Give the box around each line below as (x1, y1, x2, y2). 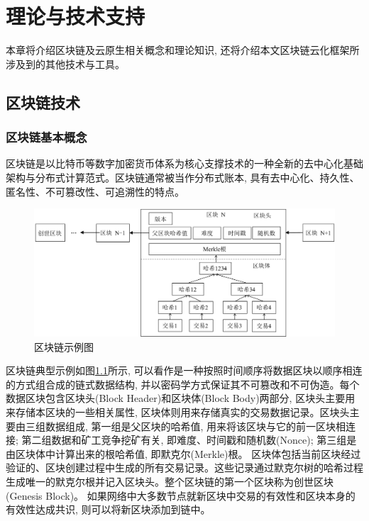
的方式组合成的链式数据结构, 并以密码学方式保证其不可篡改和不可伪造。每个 (6, 376, 360, 391)
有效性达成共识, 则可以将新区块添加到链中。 (6, 502, 211, 517)
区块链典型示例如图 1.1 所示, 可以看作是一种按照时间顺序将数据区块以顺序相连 (6, 363, 363, 378)
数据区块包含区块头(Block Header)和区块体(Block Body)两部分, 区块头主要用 (6, 391, 356, 405)
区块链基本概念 (6, 128, 87, 146)
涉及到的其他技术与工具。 (6, 56, 125, 71)
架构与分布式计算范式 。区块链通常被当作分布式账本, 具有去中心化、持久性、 (6, 169, 360, 184)
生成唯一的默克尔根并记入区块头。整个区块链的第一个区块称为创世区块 (6, 474, 334, 488)
